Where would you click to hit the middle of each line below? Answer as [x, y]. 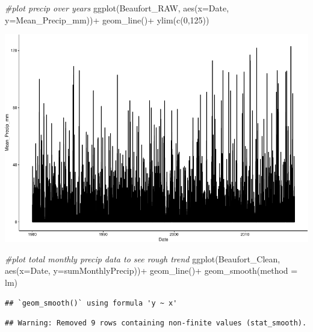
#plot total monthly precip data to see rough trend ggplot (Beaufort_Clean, [143, 258]
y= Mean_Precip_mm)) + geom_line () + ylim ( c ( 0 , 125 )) [107, 20]
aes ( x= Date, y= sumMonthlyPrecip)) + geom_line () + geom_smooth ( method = [151, 270]
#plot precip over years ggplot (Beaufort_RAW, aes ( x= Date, [117, 8]
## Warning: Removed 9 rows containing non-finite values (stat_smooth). [156, 323]
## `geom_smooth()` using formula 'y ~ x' [91, 303]
